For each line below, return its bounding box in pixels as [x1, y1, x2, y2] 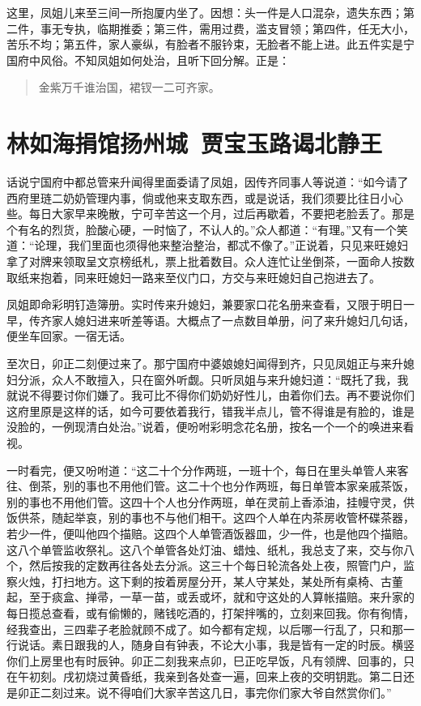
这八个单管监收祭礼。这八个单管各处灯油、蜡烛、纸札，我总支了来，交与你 [6, 541, 403, 558]
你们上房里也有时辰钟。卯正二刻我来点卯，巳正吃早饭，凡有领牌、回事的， [6, 652, 403, 669]
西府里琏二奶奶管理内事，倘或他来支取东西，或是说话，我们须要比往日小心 [6, 189, 403, 206]
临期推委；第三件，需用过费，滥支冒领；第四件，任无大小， [96, 19, 415, 36]
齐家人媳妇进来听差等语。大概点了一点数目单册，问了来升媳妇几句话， [40, 311, 415, 328]
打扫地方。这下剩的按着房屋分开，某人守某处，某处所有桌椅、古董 [51, 572, 403, 589]
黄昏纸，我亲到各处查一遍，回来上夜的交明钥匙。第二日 [108, 668, 403, 685]
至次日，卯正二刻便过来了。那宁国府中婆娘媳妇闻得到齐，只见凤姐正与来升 [6, 355, 403, 372]
